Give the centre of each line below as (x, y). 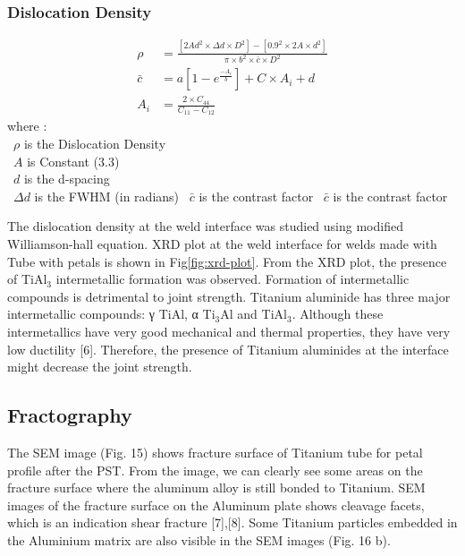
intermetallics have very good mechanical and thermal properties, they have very (229, 331)
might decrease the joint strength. (100, 367)
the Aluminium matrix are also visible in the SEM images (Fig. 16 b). (199, 539)
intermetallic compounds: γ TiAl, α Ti (111, 314)
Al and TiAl (254, 314)
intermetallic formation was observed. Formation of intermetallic (232, 279)
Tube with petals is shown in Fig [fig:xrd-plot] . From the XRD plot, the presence (227, 261)
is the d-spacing (67, 179)
